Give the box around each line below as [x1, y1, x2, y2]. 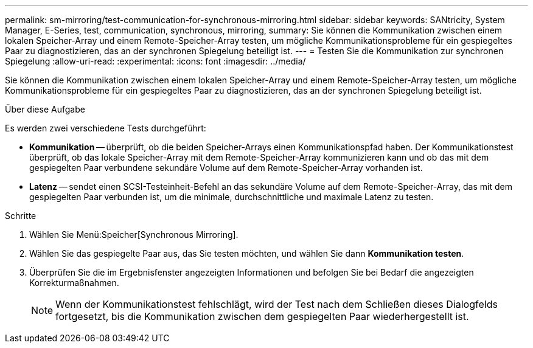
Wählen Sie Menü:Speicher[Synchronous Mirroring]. [29, 229, 239, 240]
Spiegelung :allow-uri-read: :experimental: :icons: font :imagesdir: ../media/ [5, 56, 306, 66]
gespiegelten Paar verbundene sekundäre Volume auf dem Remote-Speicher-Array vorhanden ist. [29, 162, 423, 173]
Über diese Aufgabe [5, 104, 85, 114]
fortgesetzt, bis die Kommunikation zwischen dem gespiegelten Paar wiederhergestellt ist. [55, 310, 469, 322]
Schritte [5, 211, 37, 221]
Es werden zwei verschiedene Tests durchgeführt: [5, 123, 206, 133]
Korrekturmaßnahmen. [29, 277, 119, 288]
